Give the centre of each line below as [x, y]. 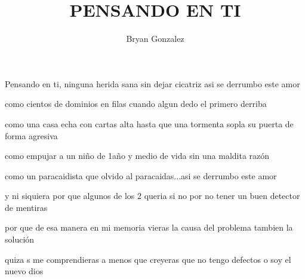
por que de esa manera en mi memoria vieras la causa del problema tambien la [149, 227]
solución [20, 239]
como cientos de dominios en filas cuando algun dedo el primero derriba [136, 104]
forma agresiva [31, 135]
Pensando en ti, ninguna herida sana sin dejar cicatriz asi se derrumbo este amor [152, 83]
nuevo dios [24, 271]
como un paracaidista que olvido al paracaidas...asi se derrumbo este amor [141, 175]
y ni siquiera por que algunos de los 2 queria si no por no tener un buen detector [152, 196]
